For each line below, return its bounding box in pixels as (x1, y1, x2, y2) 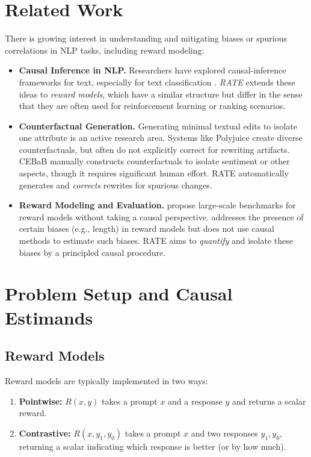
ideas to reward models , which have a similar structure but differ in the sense (19, 87, 303, 100)
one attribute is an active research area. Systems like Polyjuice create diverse (19, 131, 303, 144)
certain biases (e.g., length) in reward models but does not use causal (19, 222, 274, 235)
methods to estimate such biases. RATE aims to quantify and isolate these (19, 234, 293, 247)
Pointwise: (19, 394, 63, 407)
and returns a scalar (232, 394, 306, 407)
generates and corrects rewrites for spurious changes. (19, 178, 212, 191)
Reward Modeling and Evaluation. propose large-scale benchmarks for (19, 199, 296, 211)
